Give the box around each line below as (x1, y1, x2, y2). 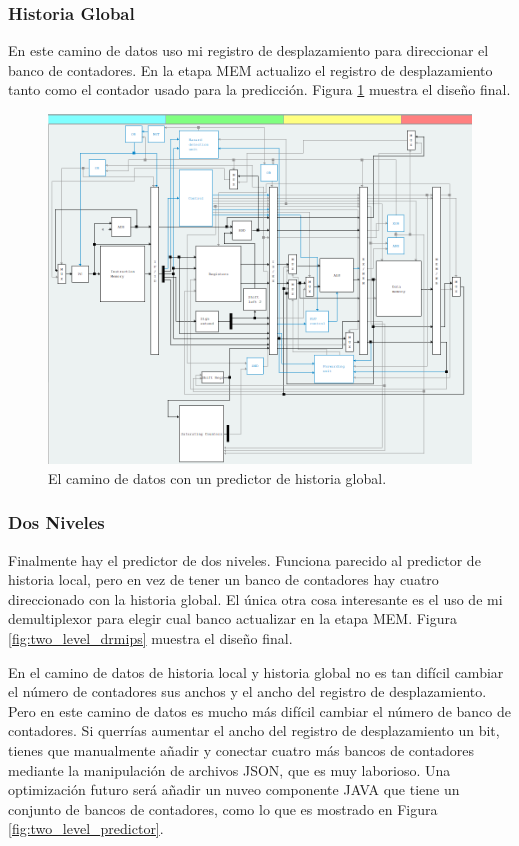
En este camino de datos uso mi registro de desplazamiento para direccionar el (8, 40, 489, 61)
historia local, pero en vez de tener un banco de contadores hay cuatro (8, 569, 439, 590)
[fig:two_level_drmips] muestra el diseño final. (8, 628, 293, 649)
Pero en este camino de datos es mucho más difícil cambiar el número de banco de (8, 700, 511, 721)
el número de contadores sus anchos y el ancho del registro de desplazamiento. (8, 681, 487, 702)
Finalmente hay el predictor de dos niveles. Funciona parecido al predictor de (8, 549, 481, 570)
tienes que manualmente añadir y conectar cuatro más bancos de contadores (8, 740, 474, 761)
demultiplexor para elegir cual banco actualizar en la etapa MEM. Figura (8, 608, 458, 629)
